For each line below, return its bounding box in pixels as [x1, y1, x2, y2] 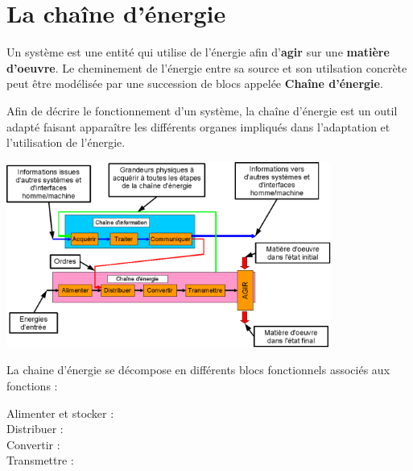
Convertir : [6, 436, 60, 452]
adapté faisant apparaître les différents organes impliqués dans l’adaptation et [6, 118, 390, 135]
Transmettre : [6, 452, 74, 469]
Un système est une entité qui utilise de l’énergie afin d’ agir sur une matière [6, 44, 390, 60]
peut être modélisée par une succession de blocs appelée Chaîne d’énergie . [6, 75, 383, 92]
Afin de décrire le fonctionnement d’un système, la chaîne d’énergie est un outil [6, 102, 398, 119]
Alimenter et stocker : [6, 404, 114, 421]
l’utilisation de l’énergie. [6, 134, 126, 151]
